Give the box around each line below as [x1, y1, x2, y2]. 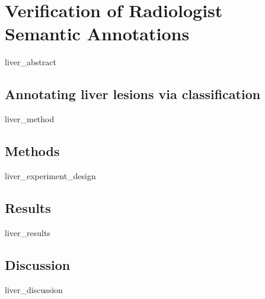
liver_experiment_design [5, 169, 96, 182]
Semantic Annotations [5, 21, 190, 46]
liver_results [5, 226, 50, 238]
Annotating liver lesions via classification [5, 85, 261, 103]
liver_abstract [5, 56, 56, 68]
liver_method [5, 113, 55, 125]
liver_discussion [5, 283, 63, 295]
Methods [5, 142, 60, 160]
